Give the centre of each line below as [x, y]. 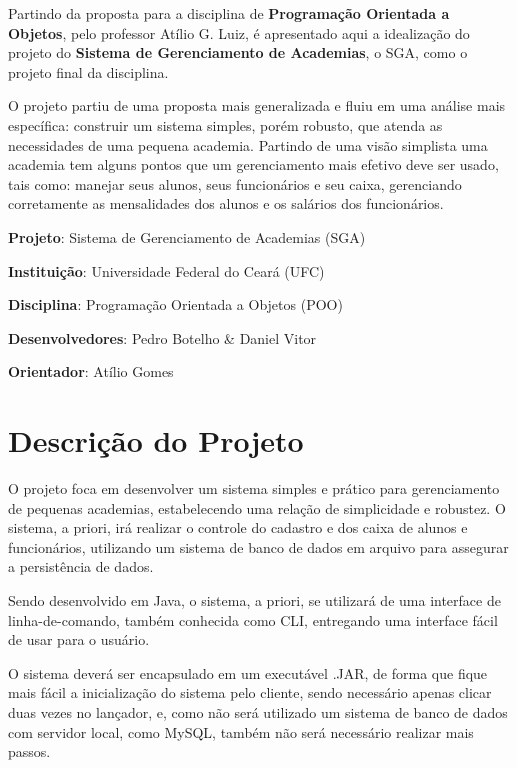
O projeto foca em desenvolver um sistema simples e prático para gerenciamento [254, 488]
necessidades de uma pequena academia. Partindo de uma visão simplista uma [248, 144]
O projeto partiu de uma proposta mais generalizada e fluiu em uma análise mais [257, 105]
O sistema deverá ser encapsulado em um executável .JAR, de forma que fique [248, 672]
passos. [29, 751]
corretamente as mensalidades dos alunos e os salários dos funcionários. [226, 203]
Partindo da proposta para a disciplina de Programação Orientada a [229, 13]
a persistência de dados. [81, 566]
